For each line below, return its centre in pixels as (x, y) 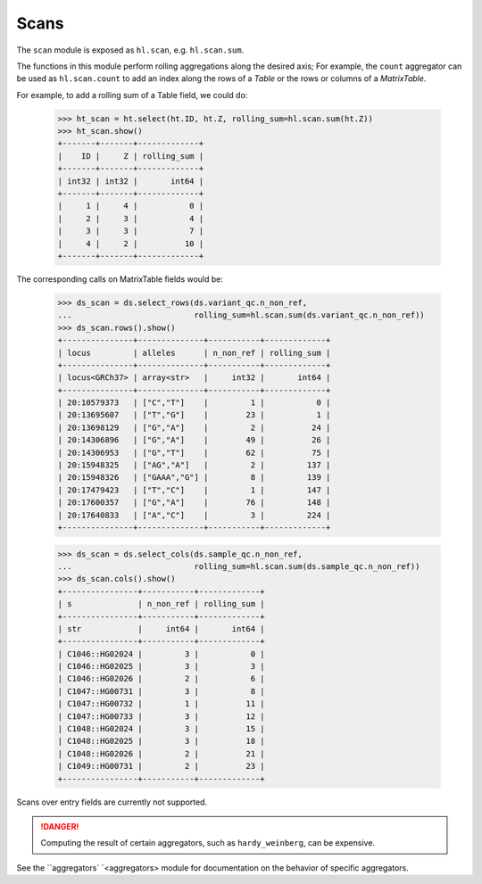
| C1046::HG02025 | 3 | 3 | (161, 666)
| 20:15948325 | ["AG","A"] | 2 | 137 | (194, 465)
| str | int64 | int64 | (161, 628)
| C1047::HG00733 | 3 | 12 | (161, 716)
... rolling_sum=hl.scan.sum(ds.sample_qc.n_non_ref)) (239, 566)
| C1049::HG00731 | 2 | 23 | (161, 766)
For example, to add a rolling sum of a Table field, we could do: (132, 95)
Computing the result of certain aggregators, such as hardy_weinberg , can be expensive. (208, 843)
